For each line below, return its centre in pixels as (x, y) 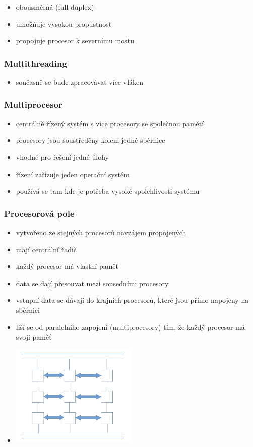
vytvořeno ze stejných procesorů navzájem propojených (101, 232)
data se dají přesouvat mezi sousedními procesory (92, 283)
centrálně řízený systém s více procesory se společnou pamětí (110, 123)
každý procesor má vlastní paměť (67, 266)
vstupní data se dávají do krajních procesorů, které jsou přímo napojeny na (132, 300)
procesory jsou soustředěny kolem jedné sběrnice (90, 140)
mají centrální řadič (46, 249)
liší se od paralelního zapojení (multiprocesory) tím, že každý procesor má (130, 327)
